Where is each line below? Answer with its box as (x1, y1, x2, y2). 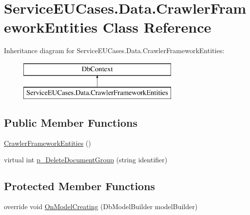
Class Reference (102, 17, 212, 37)
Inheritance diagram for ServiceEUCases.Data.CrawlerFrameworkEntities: (4, 45, 225, 56)
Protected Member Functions (4, 178, 155, 193)
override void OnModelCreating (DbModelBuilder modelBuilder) (4, 201, 198, 211)
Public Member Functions (4, 115, 137, 130)
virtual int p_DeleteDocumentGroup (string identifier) (4, 154, 168, 164)
